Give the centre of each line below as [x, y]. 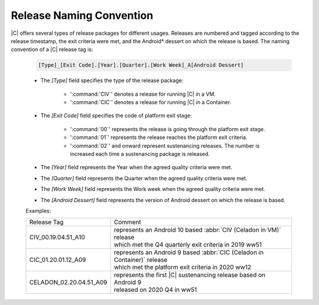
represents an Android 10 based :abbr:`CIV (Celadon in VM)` [197, 230]
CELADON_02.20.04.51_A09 [68, 283]
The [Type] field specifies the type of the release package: [112, 80]
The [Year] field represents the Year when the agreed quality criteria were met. [136, 167]
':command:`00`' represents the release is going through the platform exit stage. [167, 129]
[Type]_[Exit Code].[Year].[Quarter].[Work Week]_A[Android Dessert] [141, 65]
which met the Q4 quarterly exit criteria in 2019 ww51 [188, 245]
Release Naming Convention [82, 15]
